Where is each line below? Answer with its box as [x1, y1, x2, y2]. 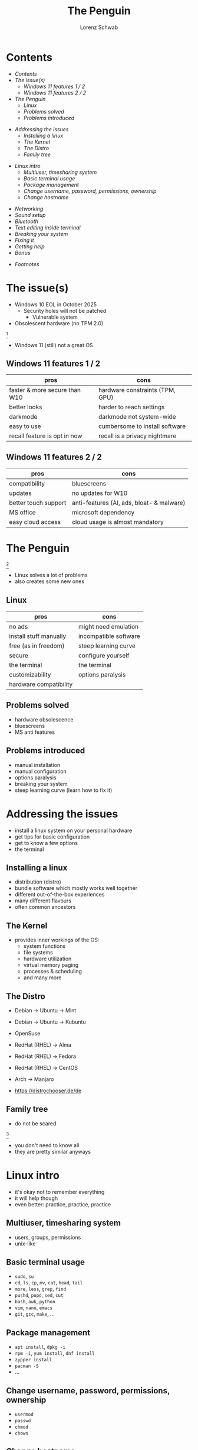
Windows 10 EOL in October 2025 [14, 300, 97, 308]
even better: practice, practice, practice [14, 1200, 111, 1208]
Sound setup [14, 211, 46, 218]
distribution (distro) [14, 878, 62, 885]
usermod [14, 1412, 34, 1417]
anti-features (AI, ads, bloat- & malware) [71, 499, 186, 507]
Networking [14, 205, 44, 212]
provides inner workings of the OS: [14, 936, 100, 944]
